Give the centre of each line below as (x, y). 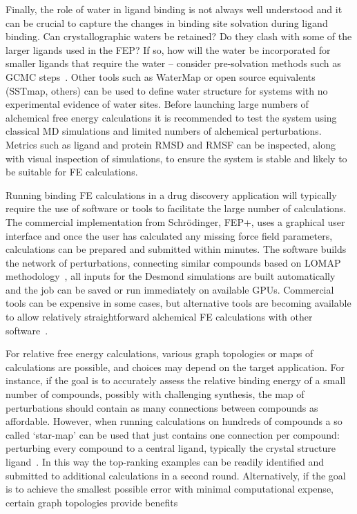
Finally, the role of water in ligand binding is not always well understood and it (174, 9)
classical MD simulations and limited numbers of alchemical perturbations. (164, 131)
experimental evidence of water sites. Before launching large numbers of (157, 104)
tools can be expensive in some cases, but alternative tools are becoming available (178, 303)
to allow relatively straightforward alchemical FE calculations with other (159, 317)
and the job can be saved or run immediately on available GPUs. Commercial (170, 289)
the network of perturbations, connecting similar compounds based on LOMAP (173, 262)
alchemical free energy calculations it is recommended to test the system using (171, 117)
